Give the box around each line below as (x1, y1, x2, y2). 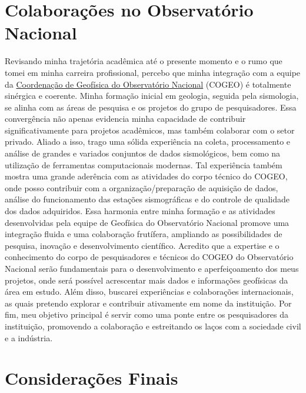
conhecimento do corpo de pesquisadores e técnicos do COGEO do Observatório (5, 251, 294, 263)
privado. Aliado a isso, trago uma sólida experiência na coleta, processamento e (5, 135, 291, 148)
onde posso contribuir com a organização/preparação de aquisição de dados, (5, 181, 278, 194)
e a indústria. (5, 331, 53, 344)
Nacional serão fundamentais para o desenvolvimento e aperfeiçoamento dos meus (5, 262, 299, 274)
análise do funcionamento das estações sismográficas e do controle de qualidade (5, 193, 290, 205)
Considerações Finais (5, 366, 178, 390)
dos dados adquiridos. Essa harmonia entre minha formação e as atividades (5, 205, 275, 217)
